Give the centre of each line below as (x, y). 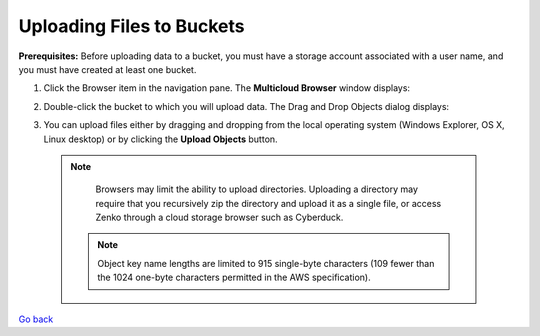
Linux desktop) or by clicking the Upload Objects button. (161, 139)
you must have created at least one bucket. (107, 69)
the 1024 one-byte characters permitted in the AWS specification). (234, 277)
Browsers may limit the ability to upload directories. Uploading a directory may (257, 189)
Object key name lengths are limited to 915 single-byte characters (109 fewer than (266, 263)
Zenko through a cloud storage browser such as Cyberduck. (219, 217)
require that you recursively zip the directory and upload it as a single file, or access (268, 203)
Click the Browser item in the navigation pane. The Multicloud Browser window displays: (226, 88)
